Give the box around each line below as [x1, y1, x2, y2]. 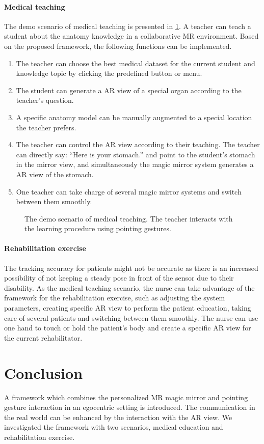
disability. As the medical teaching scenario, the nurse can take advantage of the [4, 282, 255, 293]
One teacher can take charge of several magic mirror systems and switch [16, 186, 242, 197]
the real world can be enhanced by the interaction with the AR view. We [4, 411, 232, 422]
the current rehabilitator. [4, 332, 83, 343]
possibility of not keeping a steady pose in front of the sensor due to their [4, 272, 234, 283]
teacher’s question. [16, 95, 74, 105]
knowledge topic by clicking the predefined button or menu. [16, 68, 202, 78]
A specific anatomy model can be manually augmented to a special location [16, 112, 252, 122]
